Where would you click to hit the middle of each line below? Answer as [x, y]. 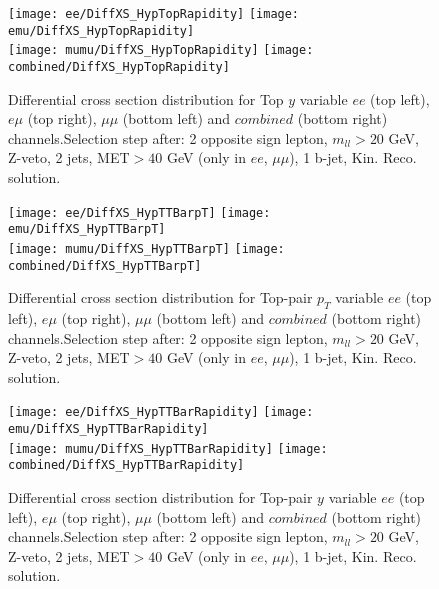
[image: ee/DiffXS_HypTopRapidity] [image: [154, 14]
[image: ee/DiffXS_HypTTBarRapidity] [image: [161, 412]
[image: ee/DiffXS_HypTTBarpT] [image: [139, 212]
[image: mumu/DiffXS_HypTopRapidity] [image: [161, 50]
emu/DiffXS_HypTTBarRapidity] [108, 429]
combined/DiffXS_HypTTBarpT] [105, 265]
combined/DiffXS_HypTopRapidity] [119, 66]
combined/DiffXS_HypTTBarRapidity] [126, 465]
